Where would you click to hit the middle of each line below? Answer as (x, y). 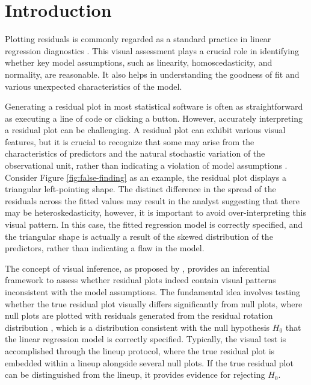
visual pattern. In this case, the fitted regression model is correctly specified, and (154, 224)
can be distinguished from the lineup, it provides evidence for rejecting (135, 374)
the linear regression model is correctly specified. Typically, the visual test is (146, 339)
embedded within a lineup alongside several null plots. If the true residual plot (149, 362)
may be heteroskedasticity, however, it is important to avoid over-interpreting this (156, 212)
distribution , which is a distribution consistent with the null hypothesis (137, 327)
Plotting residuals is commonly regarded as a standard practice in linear (138, 39)
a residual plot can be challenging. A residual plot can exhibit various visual (145, 130)
